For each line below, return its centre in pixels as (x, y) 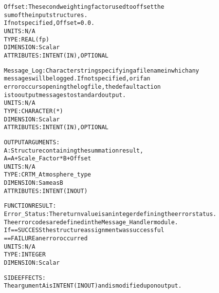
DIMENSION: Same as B (34, 183)
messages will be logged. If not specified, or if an (77, 79)
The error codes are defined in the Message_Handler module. (91, 222)
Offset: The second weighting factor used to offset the (84, 7)
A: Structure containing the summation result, (74, 150)
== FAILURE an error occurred (46, 239)
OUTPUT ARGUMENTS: (32, 142)
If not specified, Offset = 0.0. (49, 23)
